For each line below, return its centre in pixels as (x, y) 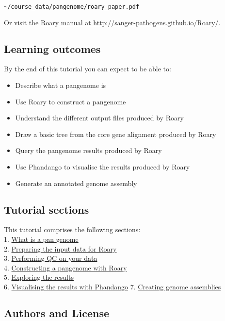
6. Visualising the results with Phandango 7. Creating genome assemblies (112, 286)
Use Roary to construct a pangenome (71, 101)
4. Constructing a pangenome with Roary (65, 267)
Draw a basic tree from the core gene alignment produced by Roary (116, 134)
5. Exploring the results (39, 277)
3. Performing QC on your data (51, 258)
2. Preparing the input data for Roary (60, 248)
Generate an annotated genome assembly (76, 183)
